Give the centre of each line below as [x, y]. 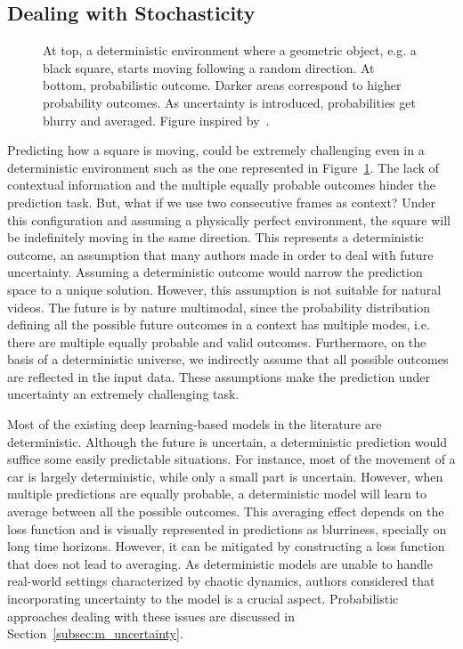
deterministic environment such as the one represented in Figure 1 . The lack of [223, 167]
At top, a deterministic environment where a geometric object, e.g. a [230, 50]
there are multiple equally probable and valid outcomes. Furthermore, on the [217, 341]
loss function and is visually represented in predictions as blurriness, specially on [227, 528]
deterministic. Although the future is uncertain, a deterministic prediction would [227, 441]
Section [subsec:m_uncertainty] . [95, 633]
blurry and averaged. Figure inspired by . [156, 120]
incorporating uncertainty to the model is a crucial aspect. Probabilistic [203, 599]
